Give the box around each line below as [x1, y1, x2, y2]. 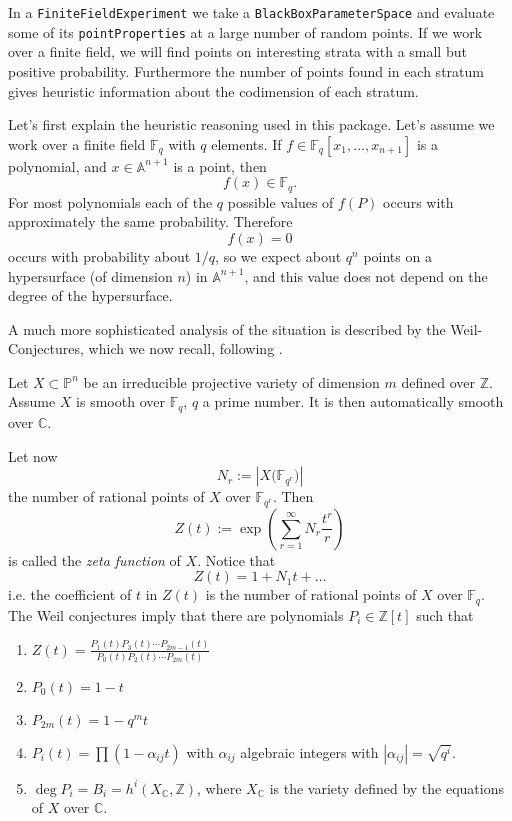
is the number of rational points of [205, 584, 417, 605]
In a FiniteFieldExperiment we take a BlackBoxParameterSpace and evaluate [8, 2, 495, 22]
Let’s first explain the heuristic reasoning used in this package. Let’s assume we [8, 114, 495, 135]
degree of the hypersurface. [8, 285, 173, 306]
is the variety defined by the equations [269, 777, 504, 798]
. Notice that [197, 549, 276, 570]
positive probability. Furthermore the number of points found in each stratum [8, 60, 484, 81]
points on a [363, 245, 432, 266]
